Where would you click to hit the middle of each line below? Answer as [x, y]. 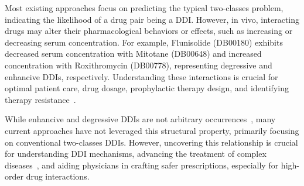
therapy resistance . [40, 99]
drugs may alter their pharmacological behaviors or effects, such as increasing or [149, 31]
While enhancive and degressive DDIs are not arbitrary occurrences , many [140, 119]
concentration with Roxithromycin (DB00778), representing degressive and [139, 65]
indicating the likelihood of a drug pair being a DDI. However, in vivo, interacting [152, 19]
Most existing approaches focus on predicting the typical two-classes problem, [144, 8]
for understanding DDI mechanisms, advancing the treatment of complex [136, 154]
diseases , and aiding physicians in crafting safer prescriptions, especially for [142, 165]
